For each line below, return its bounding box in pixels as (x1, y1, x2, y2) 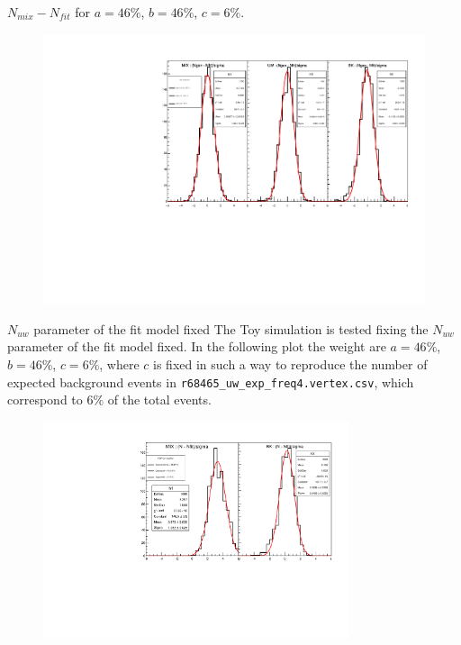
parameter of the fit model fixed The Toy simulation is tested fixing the (33, 319, 429, 338)
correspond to (7, 390, 83, 409)
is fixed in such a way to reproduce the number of (153, 355, 428, 374)
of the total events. (107, 390, 212, 409)
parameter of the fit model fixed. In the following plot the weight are (7, 337, 386, 356)
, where (99, 355, 140, 374)
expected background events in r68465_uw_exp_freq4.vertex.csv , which (7, 372, 414, 391)
